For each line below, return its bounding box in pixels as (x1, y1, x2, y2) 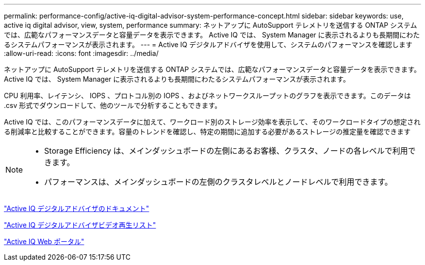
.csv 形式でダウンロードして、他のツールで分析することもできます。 (4, 101, 222, 109)
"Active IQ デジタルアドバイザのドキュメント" (4, 204, 149, 212)
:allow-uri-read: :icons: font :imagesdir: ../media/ (4, 49, 159, 57)
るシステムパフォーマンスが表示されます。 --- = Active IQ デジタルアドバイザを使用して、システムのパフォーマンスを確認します (4, 40, 412, 49)
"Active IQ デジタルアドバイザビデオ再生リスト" (4, 221, 156, 229)
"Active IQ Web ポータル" (4, 237, 84, 246)
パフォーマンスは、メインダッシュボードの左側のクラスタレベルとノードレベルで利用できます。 (44, 177, 392, 187)
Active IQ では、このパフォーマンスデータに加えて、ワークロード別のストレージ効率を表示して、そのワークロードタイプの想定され (4, 118, 421, 126)
